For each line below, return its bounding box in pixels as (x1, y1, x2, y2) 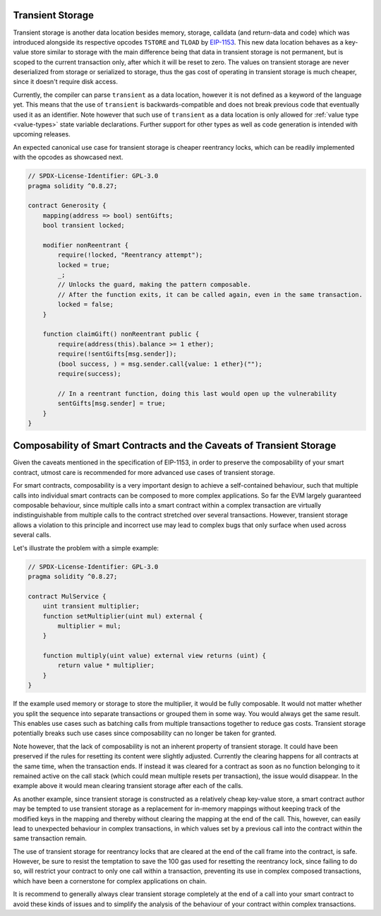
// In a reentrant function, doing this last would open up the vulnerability (57, 389, 337, 397)
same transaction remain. (13, 834, 87, 842)
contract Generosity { (28, 201, 107, 210)
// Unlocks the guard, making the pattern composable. (57, 281, 252, 289)
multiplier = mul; (57, 622, 121, 630)
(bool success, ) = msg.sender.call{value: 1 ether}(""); (57, 360, 262, 368)
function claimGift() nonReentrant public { (42, 330, 200, 339)
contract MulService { (28, 592, 107, 600)
